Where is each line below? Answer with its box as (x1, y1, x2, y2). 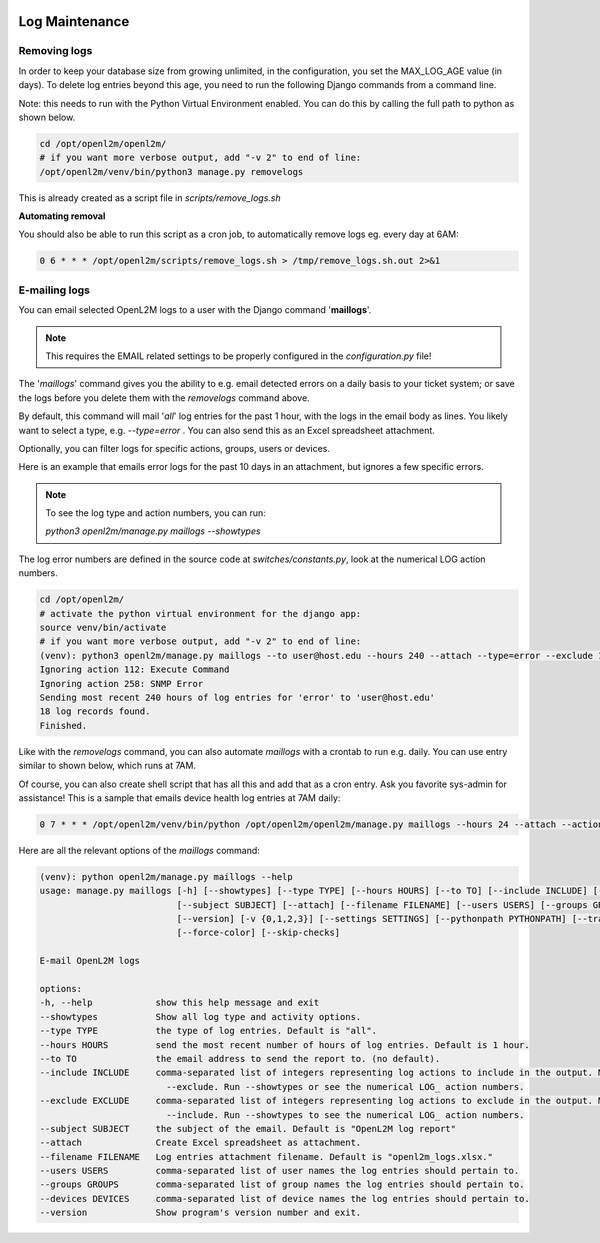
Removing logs (18, 44, 93, 58)
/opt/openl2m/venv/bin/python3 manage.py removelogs (39, 166, 304, 177)
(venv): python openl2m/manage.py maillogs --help (39, 871, 294, 882)
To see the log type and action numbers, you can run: (45, 507, 267, 519)
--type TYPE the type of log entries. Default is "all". (39, 1025, 378, 1037)
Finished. (39, 720, 88, 731)
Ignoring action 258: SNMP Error (39, 678, 204, 689)
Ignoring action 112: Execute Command (39, 664, 230, 675)
